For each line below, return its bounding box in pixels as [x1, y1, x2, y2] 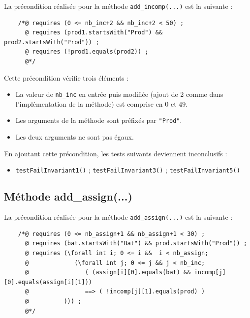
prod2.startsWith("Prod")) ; [4, 38, 99, 46]
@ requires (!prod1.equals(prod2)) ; [25, 48, 149, 56]
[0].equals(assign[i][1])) [4, 278, 92, 286]
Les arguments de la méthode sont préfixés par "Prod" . [15, 115, 182, 125]
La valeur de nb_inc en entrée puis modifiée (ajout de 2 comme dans [15, 89, 223, 99]
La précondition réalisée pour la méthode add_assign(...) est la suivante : [4, 212, 233, 222]
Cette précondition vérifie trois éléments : [4, 72, 129, 83]
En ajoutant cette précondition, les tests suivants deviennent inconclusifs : [4, 148, 227, 158]
